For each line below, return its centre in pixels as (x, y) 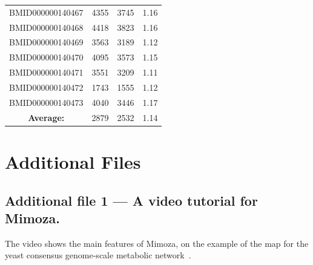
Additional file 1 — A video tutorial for (131, 200)
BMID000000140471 (46, 72)
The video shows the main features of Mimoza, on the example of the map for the (157, 243)
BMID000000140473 (46, 102)
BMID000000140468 (46, 27)
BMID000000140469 (46, 42)
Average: (46, 117)
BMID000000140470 (46, 57)
